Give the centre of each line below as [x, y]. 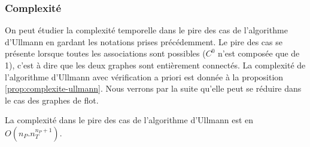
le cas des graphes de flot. [52, 100]
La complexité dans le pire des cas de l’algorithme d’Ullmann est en [129, 120]
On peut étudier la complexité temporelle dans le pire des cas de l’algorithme [146, 30]
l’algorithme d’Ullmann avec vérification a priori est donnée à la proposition [144, 76]
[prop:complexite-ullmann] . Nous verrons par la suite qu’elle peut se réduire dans [153, 88]
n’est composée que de [259, 53]
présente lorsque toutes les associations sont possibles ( [105, 53]
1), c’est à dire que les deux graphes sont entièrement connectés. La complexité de [155, 65]
